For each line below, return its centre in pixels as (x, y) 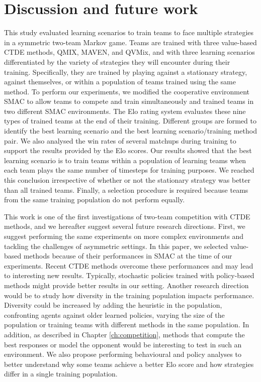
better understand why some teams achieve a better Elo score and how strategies (129, 364)
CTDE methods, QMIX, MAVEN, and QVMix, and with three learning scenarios (129, 52)
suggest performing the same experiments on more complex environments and (124, 236)
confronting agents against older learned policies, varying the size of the (114, 314)
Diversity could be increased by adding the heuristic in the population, (113, 305)
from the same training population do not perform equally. (95, 200)
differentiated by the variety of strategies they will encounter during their (117, 61)
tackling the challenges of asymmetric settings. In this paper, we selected (116, 246)
